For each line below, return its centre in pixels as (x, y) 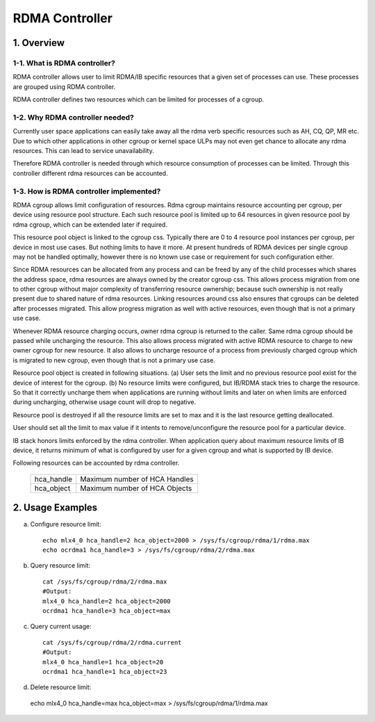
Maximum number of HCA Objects (136, 488)
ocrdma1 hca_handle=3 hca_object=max (107, 611)
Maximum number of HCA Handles (137, 479)
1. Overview (39, 43)
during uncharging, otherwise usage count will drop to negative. (105, 402)
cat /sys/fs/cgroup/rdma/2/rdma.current (112, 642)
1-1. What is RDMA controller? (64, 63)
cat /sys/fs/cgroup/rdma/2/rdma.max (105, 581)
